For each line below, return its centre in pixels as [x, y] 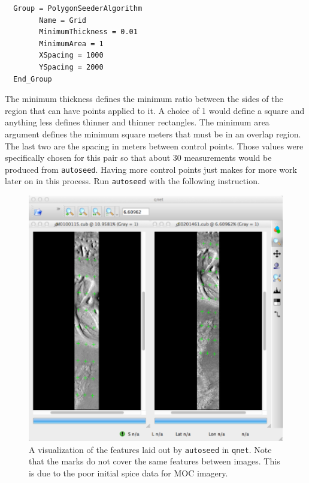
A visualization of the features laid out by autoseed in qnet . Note [150, 449]
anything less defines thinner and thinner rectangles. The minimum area [137, 122]
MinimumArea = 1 [71, 43]
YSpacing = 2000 [71, 67]
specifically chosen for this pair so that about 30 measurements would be [138, 157]
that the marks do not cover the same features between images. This [154, 461]
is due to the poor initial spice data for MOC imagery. [128, 473]
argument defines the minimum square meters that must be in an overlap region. [153, 133]
